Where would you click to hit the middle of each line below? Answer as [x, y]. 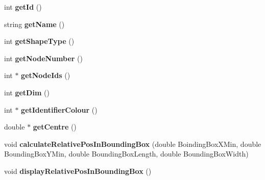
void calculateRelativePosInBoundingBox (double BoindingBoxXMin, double [133, 144]
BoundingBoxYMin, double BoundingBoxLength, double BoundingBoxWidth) [126, 154]
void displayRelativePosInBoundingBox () [78, 171]
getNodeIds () [46, 75]
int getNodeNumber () [43, 58]
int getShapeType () [39, 41]
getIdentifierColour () [59, 109]
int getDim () [27, 92]
